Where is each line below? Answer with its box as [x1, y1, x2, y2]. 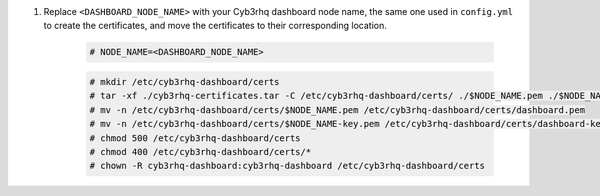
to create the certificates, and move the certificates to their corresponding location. [43, 20, 387, 32]
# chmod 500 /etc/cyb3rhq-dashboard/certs [89, 132, 301, 144]
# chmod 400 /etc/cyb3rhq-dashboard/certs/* [89, 146, 312, 157]
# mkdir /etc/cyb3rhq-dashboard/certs [89, 76, 280, 87]
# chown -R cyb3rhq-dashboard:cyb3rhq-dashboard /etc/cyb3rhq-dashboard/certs [89, 160, 485, 172]
